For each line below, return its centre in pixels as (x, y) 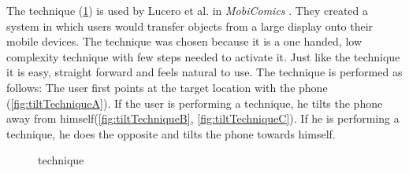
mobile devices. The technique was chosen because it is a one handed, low (184, 41)
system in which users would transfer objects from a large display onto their (190, 26)
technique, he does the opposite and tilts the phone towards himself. (171, 133)
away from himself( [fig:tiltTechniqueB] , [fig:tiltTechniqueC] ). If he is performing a (203, 118)
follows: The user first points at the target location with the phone (167, 87)
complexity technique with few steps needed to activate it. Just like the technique (203, 56)
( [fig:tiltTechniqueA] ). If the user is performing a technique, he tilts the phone (195, 103)
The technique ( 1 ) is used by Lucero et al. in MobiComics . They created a (187, 10)
